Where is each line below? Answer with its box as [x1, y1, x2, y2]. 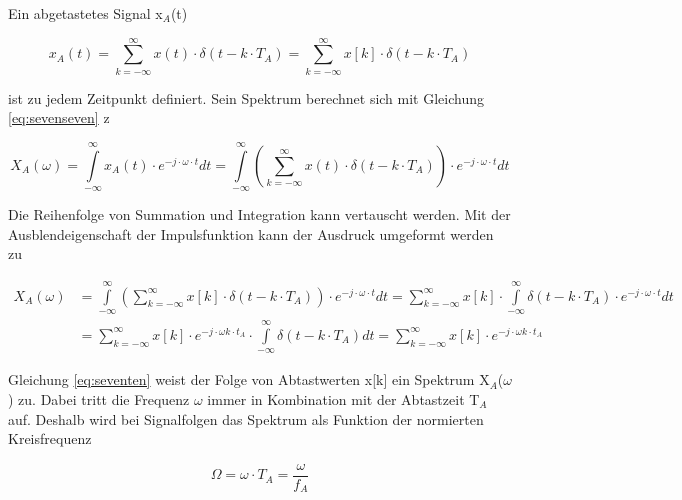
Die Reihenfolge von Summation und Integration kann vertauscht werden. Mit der [8, 204, 511, 225]
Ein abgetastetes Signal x [8, 3, 163, 23]
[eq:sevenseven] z [8, 107, 110, 128]
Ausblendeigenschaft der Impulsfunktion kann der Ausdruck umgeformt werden [8, 223, 494, 244]
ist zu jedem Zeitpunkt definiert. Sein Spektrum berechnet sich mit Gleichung [8, 87, 484, 108]
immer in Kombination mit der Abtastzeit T [207, 388, 480, 409]
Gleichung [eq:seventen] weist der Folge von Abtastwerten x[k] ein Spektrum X [8, 369, 490, 390]
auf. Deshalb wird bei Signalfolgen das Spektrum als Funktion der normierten [8, 408, 484, 429]
